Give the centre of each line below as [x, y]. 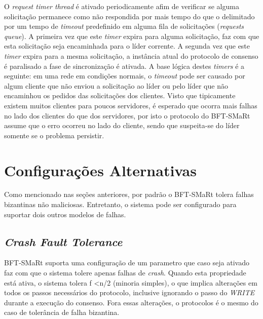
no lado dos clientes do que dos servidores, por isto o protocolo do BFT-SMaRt [127, 115]
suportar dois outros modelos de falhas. [65, 214]
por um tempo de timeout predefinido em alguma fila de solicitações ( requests [124, 26]
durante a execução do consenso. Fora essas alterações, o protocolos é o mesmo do [131, 302]
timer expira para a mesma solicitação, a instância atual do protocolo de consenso [131, 55]
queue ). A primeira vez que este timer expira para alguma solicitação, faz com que [132, 36]
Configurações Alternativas [100, 170]
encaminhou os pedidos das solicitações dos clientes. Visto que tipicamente [120, 95]
